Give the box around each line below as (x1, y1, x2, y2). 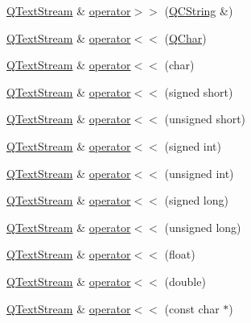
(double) (164, 272, 206, 289)
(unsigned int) (164, 164, 234, 181)
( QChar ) (164, 29, 207, 46)
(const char (164, 300, 220, 317)
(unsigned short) (164, 110, 246, 127)
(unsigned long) (164, 218, 241, 235)
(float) (164, 246, 195, 263)
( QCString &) (164, 2, 233, 19)
